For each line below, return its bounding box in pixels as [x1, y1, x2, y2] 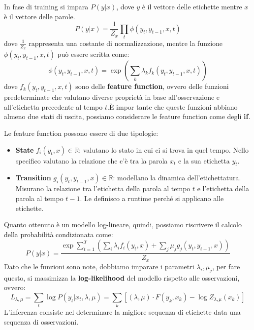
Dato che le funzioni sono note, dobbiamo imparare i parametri [4, 261, 194, 271]
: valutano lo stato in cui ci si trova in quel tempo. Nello [79, 144, 249, 155]
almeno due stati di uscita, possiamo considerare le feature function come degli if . [4, 111, 251, 122]
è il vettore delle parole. [4, 11, 75, 21]
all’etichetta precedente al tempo [4, 101, 103, 112]
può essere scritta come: [57, 49, 129, 59]
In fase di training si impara [4, 1, 89, 11]
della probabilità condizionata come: [4, 229, 113, 239]
